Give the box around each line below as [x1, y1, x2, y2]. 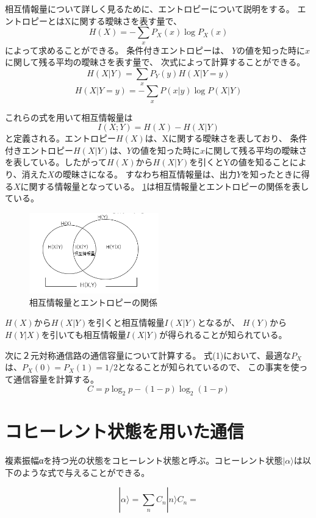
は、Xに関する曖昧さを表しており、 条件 [145, 132, 307, 145]
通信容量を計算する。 [13, 372, 99, 385]
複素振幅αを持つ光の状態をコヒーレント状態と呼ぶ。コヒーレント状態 [5, 454, 283, 467]
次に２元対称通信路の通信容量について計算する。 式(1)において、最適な [5, 348, 292, 361]
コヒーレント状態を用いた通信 [5, 419, 245, 444]
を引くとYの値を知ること [189, 156, 290, 168]
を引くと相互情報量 [87, 316, 165, 329]
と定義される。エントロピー [5, 132, 116, 145]
